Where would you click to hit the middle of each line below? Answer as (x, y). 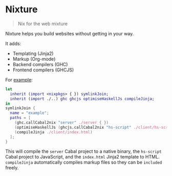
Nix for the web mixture (43, 24)
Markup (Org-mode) (34, 59)
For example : (19, 80)
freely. (12, 168)
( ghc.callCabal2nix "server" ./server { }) (62, 123)
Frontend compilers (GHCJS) (43, 70)
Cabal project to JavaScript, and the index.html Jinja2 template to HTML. (82, 157)
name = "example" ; (30, 113)
